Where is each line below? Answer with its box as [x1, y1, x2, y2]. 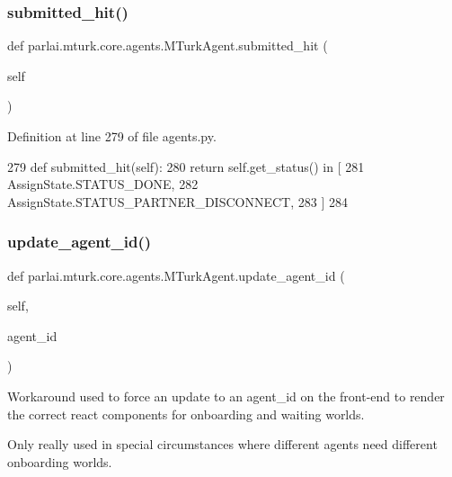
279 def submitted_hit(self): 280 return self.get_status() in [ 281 [7, 157, 365, 175]
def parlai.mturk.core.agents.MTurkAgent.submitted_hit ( [7, 36, 328, 55]
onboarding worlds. [7, 452, 112, 471]
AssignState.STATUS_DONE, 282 [7, 175, 199, 193]
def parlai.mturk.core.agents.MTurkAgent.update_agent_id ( [7, 265, 345, 284]
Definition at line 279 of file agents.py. [7, 127, 217, 145]
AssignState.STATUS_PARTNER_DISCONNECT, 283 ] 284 [7, 192, 348, 211]
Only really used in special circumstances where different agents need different [7, 435, 438, 454]
